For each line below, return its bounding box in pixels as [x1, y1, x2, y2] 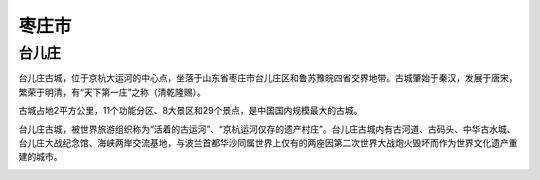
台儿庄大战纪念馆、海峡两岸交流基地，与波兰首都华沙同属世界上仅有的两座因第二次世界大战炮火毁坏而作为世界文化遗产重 [18, 136, 518, 149]
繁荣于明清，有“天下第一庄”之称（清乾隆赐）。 [18, 86, 207, 98]
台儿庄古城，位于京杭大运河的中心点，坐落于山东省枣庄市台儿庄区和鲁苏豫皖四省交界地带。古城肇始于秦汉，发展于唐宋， [18, 72, 518, 84]
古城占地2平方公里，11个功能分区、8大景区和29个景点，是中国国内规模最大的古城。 [18, 105, 363, 117]
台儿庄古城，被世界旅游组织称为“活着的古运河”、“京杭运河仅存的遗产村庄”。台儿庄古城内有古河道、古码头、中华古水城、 [18, 123, 516, 135]
